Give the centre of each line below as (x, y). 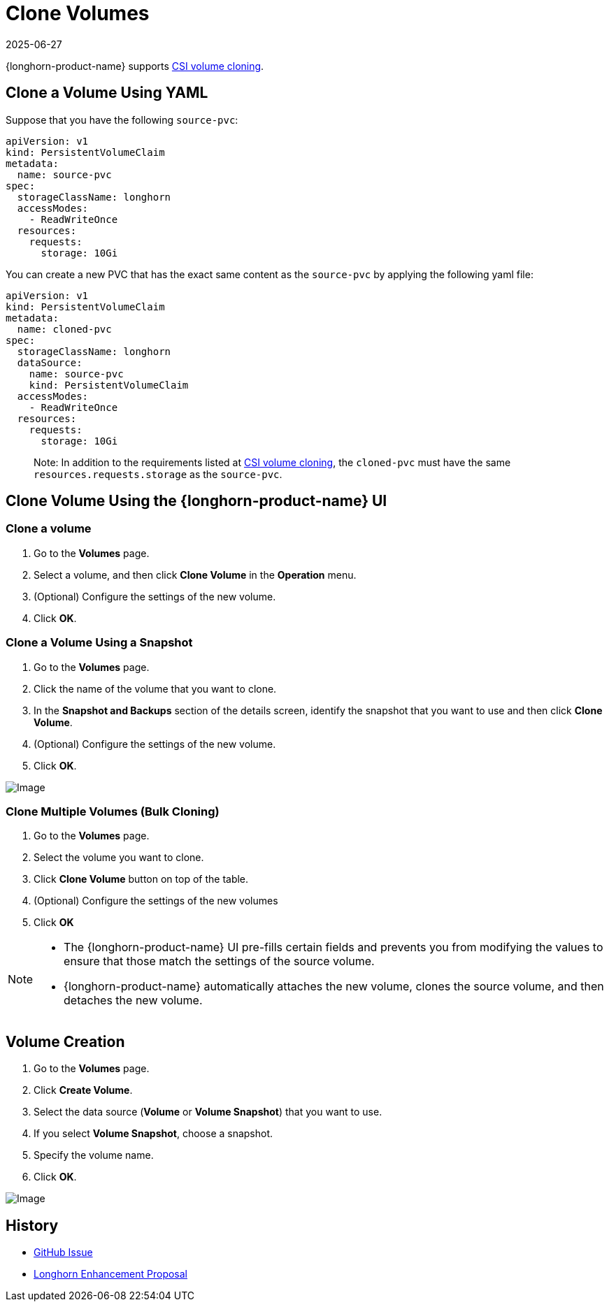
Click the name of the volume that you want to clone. (155, 688)
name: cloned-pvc (64, 329)
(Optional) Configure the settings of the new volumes (156, 901)
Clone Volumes (78, 13)
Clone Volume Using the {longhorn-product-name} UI (196, 501)
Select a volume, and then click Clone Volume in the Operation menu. (195, 575)
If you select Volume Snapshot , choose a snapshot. (153, 1134)
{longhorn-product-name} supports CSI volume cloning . (135, 66)
